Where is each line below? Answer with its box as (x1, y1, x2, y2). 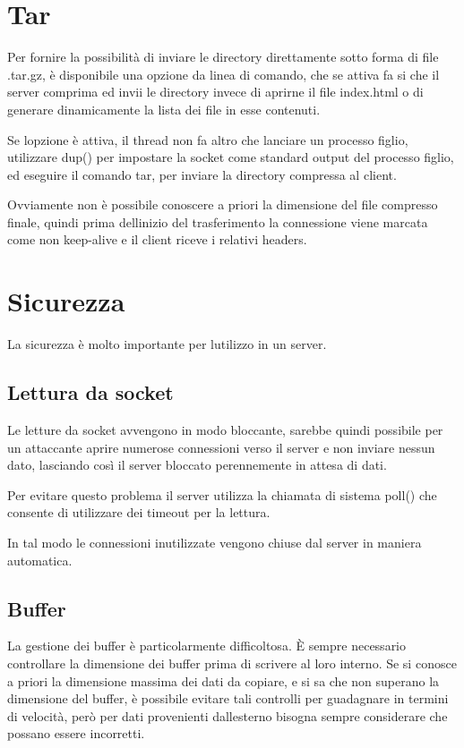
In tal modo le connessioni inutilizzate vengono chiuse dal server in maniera (7, 532, 422, 551)
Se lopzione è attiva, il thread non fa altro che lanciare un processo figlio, (7, 130, 408, 149)
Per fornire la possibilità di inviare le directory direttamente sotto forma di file (7, 47, 439, 66)
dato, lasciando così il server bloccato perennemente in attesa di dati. (7, 455, 387, 474)
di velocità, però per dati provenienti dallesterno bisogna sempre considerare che (7, 706, 448, 725)
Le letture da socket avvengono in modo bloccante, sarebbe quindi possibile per (7, 420, 443, 438)
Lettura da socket (7, 378, 174, 406)
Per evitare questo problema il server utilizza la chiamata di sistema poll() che (7, 485, 437, 504)
